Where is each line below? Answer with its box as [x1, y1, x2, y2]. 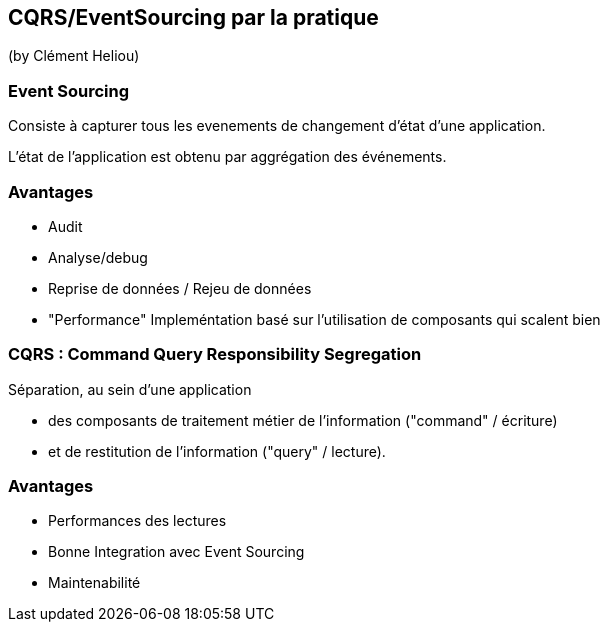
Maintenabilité [48, 574, 141, 592]
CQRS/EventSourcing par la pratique [8, 5, 379, 30]
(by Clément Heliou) [8, 47, 140, 65]
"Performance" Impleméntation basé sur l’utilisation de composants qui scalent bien [48, 310, 601, 328]
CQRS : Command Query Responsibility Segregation [8, 344, 422, 365]
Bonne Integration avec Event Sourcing [48, 543, 305, 561]
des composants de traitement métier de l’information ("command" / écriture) [48, 411, 558, 429]
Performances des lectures [48, 512, 227, 530]
